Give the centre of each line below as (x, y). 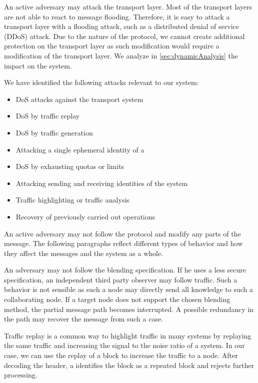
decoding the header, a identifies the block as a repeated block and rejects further (129, 365)
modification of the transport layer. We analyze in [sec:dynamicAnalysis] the (121, 55)
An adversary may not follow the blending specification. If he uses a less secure (125, 270)
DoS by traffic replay (48, 116)
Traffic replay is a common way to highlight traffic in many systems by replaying (128, 335)
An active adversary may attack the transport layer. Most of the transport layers (128, 6)
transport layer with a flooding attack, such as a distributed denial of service (121, 26)
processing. (21, 375)
